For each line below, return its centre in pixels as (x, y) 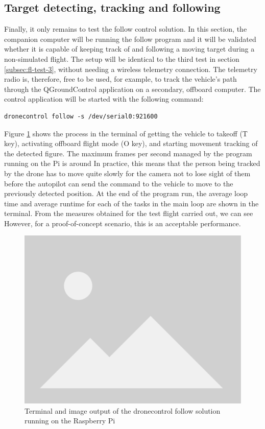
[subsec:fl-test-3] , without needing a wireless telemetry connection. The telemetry (131, 69)
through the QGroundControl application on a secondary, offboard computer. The (132, 89)
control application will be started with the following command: (104, 99)
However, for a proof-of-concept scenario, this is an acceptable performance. (123, 223)
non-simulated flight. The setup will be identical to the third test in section (122, 58)
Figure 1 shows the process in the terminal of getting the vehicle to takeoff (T (126, 133)
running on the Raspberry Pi (70, 421)
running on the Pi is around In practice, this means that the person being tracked (132, 163)
